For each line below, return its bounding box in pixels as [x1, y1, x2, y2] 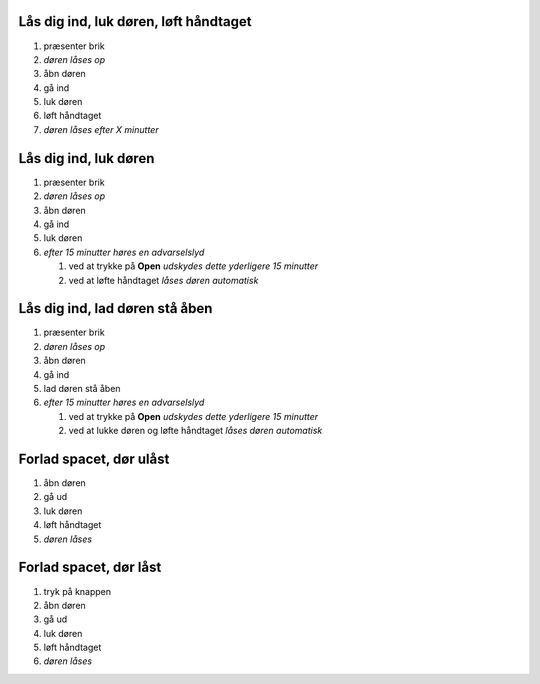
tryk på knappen [43, 585, 112, 597]
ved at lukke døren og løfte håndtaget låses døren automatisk [68, 425, 323, 437]
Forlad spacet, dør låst [18, 559, 162, 576]
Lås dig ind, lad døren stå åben [18, 300, 213, 317]
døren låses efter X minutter [43, 123, 159, 135]
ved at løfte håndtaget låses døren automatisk [68, 274, 259, 286]
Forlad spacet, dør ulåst [18, 450, 170, 467]
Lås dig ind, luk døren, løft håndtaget [18, 13, 252, 30]
